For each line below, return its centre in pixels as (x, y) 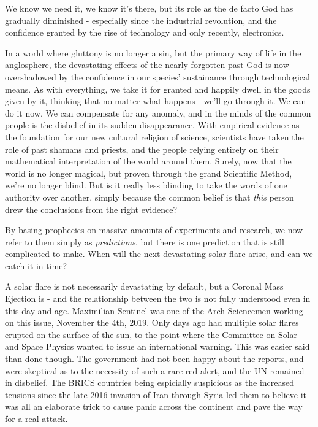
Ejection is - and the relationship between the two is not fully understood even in (158, 298)
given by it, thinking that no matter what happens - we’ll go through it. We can (156, 101)
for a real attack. (36, 418)
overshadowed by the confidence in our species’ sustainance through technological (157, 76)
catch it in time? (36, 265)
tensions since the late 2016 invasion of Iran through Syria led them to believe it (156, 394)
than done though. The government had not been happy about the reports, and (154, 359)
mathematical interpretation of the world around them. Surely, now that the (148, 161)
